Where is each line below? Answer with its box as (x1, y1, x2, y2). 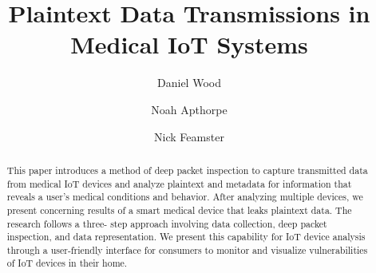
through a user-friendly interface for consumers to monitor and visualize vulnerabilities (6, 243, 368, 256)
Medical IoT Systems (70, 28, 308, 61)
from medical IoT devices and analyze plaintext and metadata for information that (6, 176, 352, 190)
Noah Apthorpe (151, 101, 228, 117)
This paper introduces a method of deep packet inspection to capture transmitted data (6, 163, 368, 176)
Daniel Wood (157, 74, 221, 91)
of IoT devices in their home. (6, 256, 128, 270)
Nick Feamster (154, 128, 224, 144)
